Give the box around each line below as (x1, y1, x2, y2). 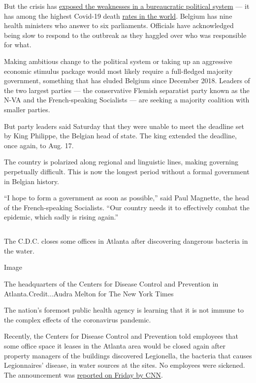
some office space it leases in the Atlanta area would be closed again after (4, 341, 225, 351)
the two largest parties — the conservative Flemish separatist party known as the (4, 85, 250, 95)
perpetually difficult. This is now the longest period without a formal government (4, 166, 250, 176)
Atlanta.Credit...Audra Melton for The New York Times (4, 288, 174, 298)
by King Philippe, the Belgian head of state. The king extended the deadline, (4, 130, 237, 141)
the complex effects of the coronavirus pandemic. (4, 314, 151, 324)
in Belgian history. (4, 176, 59, 186)
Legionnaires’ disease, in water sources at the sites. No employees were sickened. (4, 360, 245, 370)
